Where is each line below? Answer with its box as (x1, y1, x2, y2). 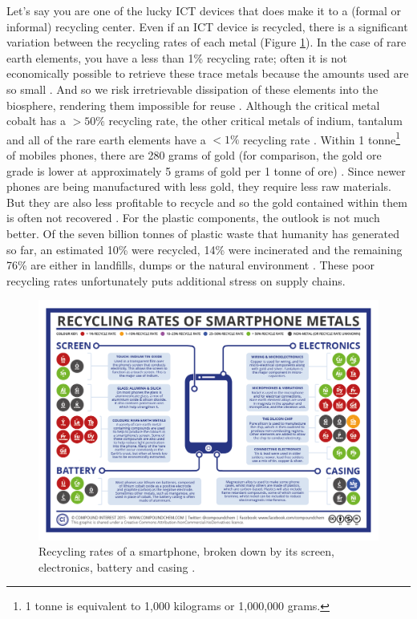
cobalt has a (6, 112, 66, 129)
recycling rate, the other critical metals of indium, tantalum (108, 112, 403, 129)
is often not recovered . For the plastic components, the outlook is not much (6, 209, 380, 226)
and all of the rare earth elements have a (6, 131, 206, 148)
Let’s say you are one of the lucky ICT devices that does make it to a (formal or (6, 2, 402, 18)
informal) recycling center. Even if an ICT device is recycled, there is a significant (6, 18, 408, 34)
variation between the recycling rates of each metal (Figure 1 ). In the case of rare (6, 34, 407, 51)
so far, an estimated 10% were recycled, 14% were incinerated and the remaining (6, 241, 403, 257)
